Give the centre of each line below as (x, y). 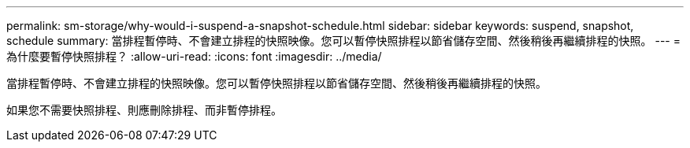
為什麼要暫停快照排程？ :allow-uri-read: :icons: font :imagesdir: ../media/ (194, 56)
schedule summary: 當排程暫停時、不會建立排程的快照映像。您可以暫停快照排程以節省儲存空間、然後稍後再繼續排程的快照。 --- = (344, 41)
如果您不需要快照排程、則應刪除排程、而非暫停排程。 (144, 110)
